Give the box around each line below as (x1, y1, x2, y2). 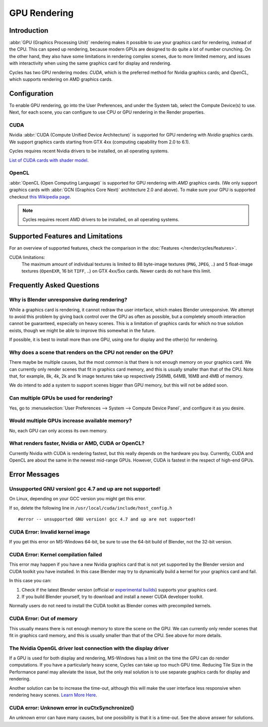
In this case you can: (9, 578, 52, 584)
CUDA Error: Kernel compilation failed (9, 551, 102, 558)
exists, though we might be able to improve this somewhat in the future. (9, 328, 156, 333)
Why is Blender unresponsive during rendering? (9, 296, 128, 303)
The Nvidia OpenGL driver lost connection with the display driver (9, 645, 169, 652)
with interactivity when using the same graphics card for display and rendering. (9, 60, 171, 66)
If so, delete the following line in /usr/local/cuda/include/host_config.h (9, 505, 172, 511)
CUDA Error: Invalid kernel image (9, 529, 90, 535)
